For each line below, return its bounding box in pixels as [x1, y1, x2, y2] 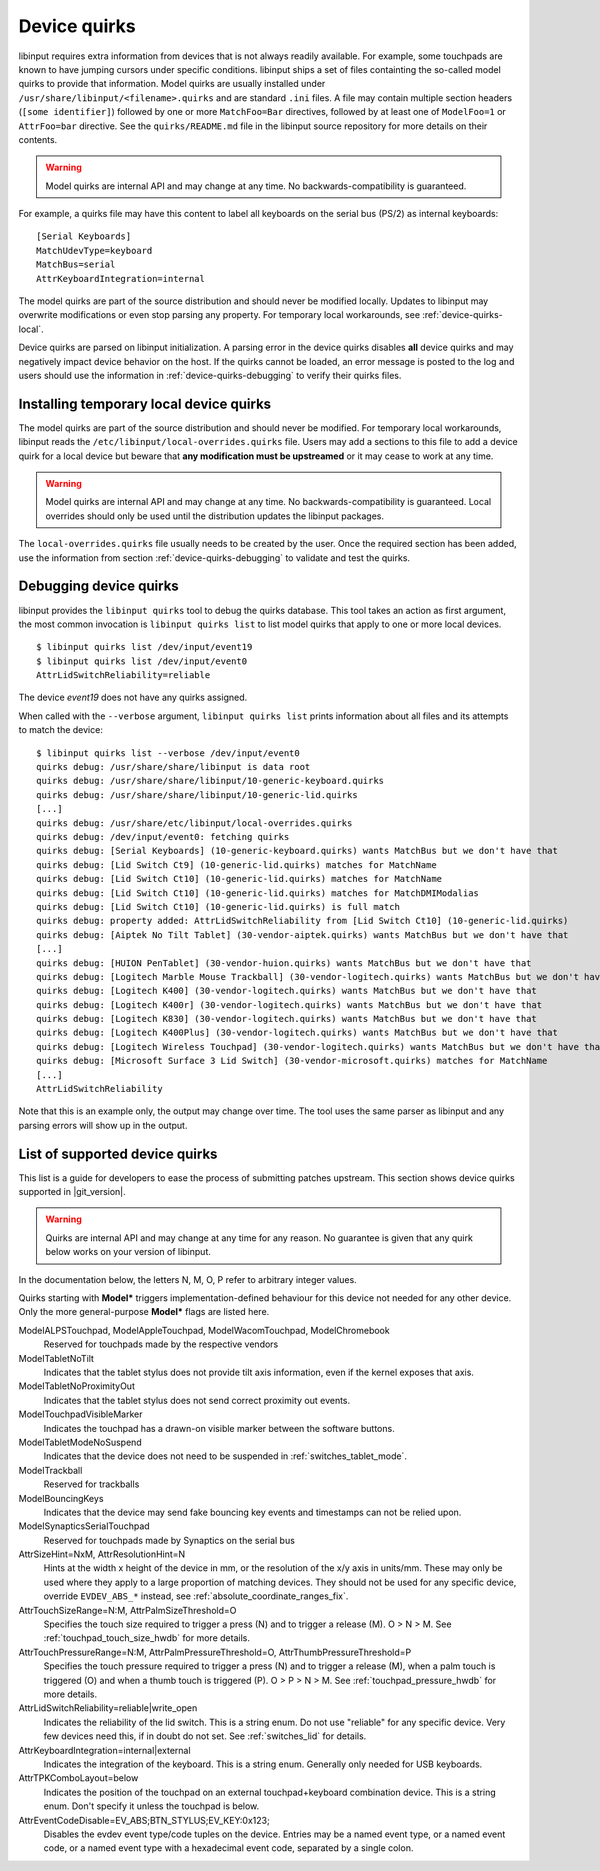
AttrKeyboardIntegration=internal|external [18, 1744, 191, 1756]
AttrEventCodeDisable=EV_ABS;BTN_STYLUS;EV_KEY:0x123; [18, 1814, 270, 1826]
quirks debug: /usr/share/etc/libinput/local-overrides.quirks [36, 817, 353, 829]
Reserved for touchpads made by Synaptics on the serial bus [43, 1534, 295, 1546]
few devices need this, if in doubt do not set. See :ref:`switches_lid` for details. [43, 1730, 367, 1742]
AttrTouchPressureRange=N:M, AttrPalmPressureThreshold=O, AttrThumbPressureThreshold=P [18, 1646, 412, 1658]
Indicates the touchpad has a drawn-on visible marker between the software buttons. [43, 1422, 395, 1434]
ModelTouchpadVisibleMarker [18, 1408, 143, 1420]
